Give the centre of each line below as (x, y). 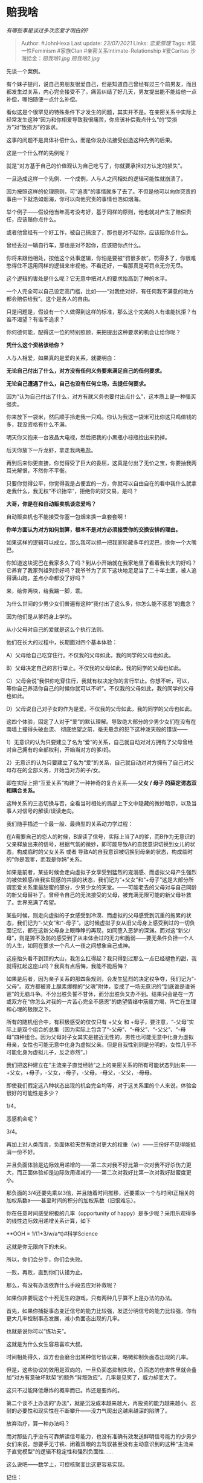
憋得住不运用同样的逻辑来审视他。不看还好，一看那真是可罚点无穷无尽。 (96, 265)
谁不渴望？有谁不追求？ (35, 319)
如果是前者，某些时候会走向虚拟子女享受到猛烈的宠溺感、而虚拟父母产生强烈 (101, 872)
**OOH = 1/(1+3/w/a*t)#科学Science (52, 1233)
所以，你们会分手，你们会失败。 (46, 1259)
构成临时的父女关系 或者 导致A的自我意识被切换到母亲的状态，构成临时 (105, 851)
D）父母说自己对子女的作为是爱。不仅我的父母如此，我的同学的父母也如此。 (101, 709)
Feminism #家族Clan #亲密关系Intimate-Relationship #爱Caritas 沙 (114, 51)
